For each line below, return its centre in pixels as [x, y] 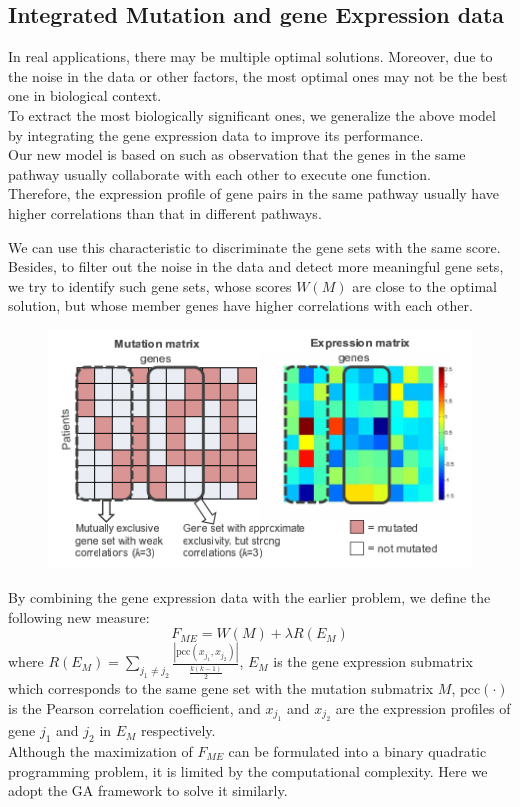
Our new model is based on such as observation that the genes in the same [237, 154]
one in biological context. [85, 95]
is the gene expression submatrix [373, 661]
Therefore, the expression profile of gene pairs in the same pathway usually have [253, 193]
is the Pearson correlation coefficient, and [134, 707]
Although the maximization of [100, 750]
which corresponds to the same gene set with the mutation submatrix [221, 688]
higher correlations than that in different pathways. [165, 212]
